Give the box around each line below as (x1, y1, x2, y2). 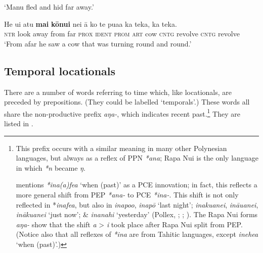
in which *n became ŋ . (16, 162, 85, 173)
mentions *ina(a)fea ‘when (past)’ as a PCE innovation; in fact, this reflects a (16, 179, 257, 190)
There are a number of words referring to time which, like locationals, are (4, 86, 232, 97)
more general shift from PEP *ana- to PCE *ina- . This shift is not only (16, 189, 239, 199)
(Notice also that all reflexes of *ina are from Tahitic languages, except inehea (16, 229, 258, 239)
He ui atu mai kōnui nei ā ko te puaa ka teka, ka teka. (4, 18, 177, 29)
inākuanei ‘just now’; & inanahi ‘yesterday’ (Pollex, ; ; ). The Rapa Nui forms (16, 209, 258, 220)
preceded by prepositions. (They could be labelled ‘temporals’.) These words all (4, 96, 250, 107)
